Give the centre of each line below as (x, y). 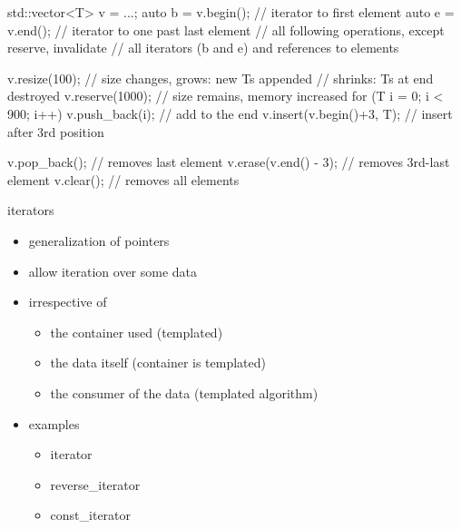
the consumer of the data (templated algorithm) (184, 392)
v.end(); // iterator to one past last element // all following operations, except (226, 29)
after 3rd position (56, 131)
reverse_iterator (95, 484)
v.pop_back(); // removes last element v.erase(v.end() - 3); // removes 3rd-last (229, 162)
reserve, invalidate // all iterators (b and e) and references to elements (203, 48)
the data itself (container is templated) (158, 362)
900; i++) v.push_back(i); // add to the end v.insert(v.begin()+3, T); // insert (230, 113)
